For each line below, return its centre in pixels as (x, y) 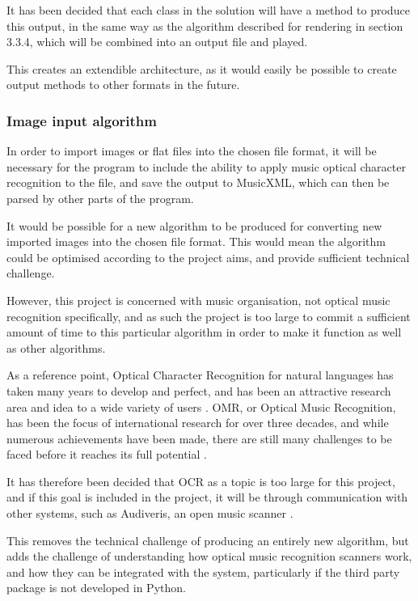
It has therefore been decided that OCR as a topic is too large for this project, (201, 481)
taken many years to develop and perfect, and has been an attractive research (199, 390)
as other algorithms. (56, 347)
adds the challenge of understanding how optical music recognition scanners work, (209, 556)
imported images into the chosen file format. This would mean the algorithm (196, 241)
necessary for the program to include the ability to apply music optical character (206, 166)
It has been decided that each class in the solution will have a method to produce (208, 10)
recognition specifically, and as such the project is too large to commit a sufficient (209, 316)
